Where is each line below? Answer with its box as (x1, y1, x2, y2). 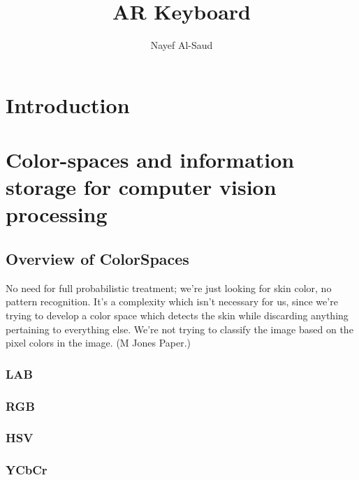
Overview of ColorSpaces (6, 248, 189, 270)
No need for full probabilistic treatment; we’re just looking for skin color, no (6, 280, 332, 295)
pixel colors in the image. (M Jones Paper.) (6, 335, 191, 350)
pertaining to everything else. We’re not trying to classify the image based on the (6, 321, 353, 336)
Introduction (6, 90, 130, 119)
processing (6, 200, 108, 228)
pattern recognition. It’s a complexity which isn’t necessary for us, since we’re (6, 294, 338, 309)
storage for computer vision (6, 173, 277, 201)
